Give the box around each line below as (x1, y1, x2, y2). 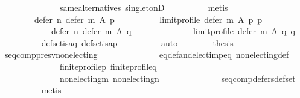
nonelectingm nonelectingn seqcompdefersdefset (59, 72, 296, 84)
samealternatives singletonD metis (59, 1, 228, 13)
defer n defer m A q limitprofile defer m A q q (51, 25, 295, 37)
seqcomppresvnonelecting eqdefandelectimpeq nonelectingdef (4, 48, 289, 61)
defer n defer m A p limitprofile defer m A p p (34, 13, 263, 25)
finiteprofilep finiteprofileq (59, 60, 157, 72)
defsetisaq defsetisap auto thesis (41, 36, 234, 49)
